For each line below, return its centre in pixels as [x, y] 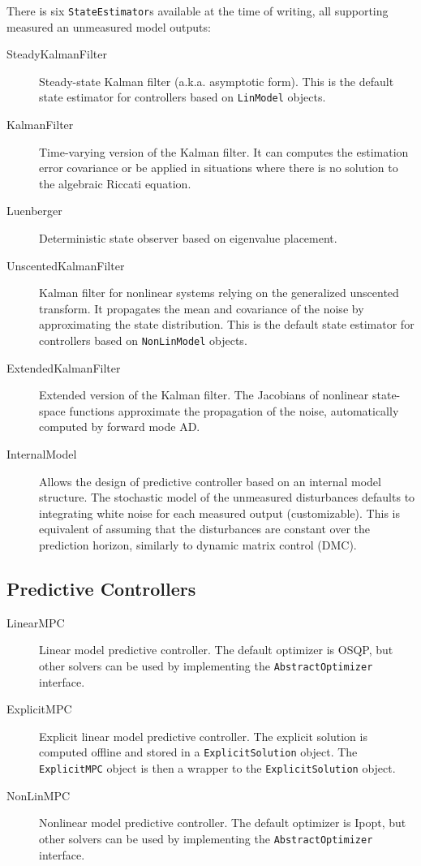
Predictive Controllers [101, 589]
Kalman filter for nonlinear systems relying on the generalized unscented [219, 293]
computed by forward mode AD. [120, 427]
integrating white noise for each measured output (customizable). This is [219, 513]
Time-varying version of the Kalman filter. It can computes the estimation [224, 151]
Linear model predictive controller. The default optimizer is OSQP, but [216, 650]
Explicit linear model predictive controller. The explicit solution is [203, 736]
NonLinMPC [39, 795]
